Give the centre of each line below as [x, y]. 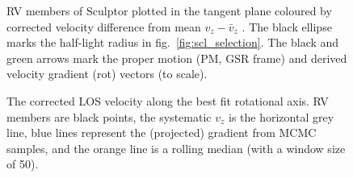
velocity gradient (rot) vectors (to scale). [107, 74]
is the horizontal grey [281, 116]
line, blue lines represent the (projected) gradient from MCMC [162, 132]
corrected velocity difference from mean [104, 26]
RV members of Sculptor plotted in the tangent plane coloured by [169, 10]
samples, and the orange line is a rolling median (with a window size [176, 148]
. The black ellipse [287, 26]
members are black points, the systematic [109, 116]
